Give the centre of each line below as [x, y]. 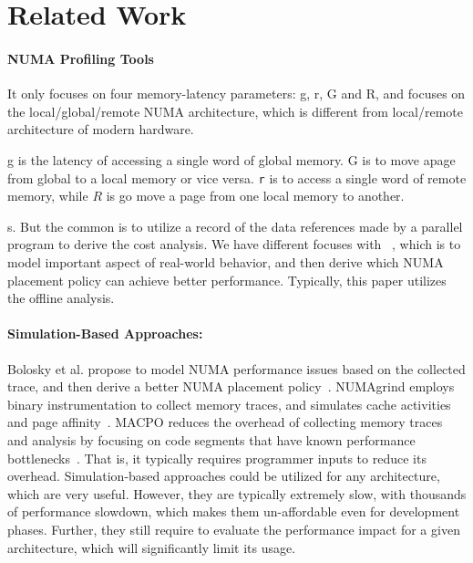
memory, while [48, 196]
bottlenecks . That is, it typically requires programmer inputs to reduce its [217, 458]
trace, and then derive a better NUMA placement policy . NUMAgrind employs [231, 386]
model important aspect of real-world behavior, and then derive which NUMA [226, 261]
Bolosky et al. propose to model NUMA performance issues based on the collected [236, 368]
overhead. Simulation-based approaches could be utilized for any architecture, [224, 476]
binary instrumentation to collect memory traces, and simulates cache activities [229, 404]
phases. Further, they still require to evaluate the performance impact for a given [234, 529]
